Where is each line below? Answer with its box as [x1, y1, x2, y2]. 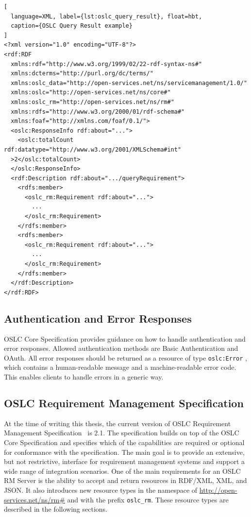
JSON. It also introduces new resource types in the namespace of [4, 485, 198, 495]
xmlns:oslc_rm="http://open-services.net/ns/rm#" [11, 98, 174, 105]
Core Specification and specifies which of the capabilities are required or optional [4, 437, 245, 448]
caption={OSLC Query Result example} [11, 22, 133, 30]
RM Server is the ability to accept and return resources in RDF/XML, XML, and [4, 475, 247, 485]
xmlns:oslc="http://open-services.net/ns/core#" [11, 89, 171, 96]
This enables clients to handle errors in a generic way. [4, 372, 164, 382]
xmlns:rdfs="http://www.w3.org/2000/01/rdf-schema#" [11, 108, 185, 115]
